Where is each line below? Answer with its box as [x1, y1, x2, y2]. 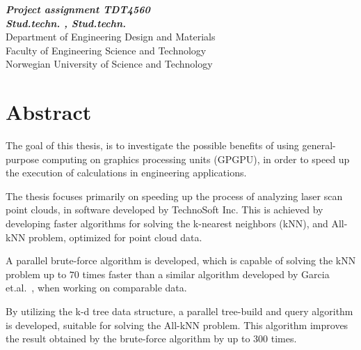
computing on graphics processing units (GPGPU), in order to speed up [42, 151, 350, 166]
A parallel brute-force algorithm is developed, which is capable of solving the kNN [6, 253, 356, 268]
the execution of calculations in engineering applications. [6, 165, 247, 180]
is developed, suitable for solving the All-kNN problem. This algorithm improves [6, 317, 348, 332]
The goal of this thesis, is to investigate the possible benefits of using [6, 138, 299, 153]
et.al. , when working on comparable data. [6, 280, 187, 295]
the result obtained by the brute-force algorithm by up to [6, 331, 250, 346]
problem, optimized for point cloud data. [29, 229, 202, 244]
